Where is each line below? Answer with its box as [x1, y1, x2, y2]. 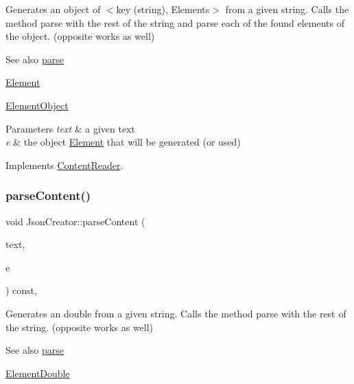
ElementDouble [5, 365, 70, 380]
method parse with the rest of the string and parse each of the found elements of [5, 15, 345, 30]
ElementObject [5, 98, 69, 112]
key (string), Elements [116, 2, 210, 16]
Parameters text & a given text [5, 121, 136, 135]
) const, [5, 283, 37, 297]
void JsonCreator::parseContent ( [5, 214, 145, 228]
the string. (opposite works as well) [5, 319, 154, 334]
